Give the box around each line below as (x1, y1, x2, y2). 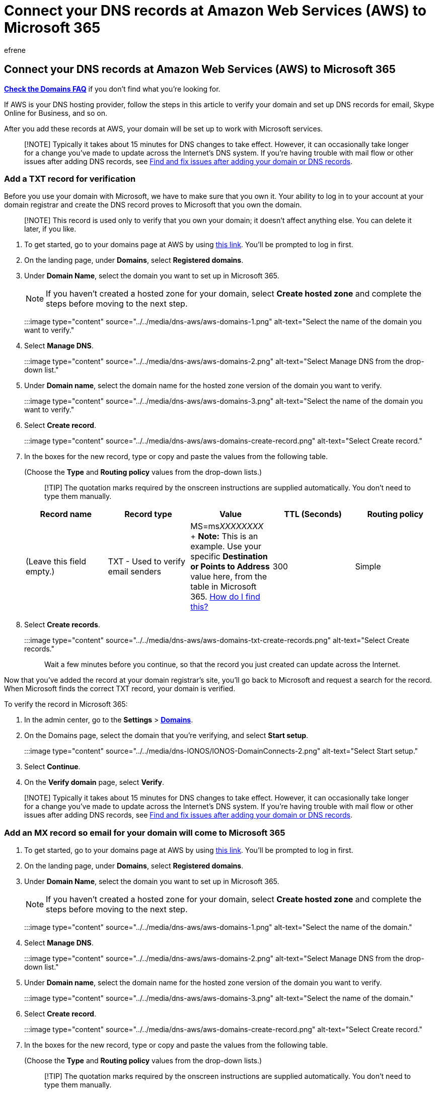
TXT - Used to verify (108, 556, 186, 567)
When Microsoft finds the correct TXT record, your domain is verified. (4, 684, 236, 693)
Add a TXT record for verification (4, 173, 136, 184)
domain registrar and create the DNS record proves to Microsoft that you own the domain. (4, 200, 302, 209)
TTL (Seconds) (284, 509, 342, 520)
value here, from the (190, 571, 267, 582)
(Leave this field (26, 556, 86, 567)
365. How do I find (190, 592, 260, 602)
